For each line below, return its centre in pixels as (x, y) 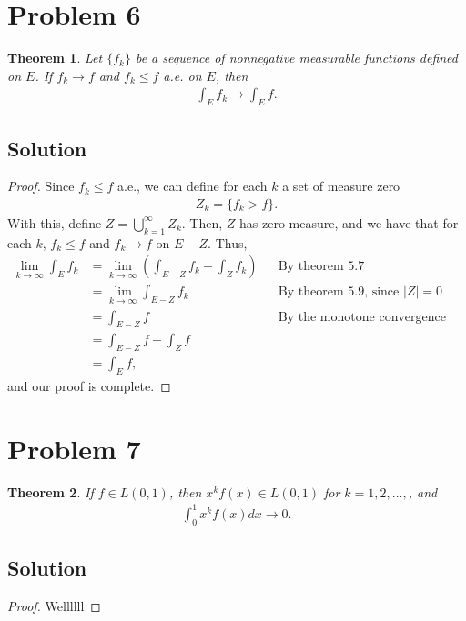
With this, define (55, 222)
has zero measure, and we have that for (349, 222)
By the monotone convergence (362, 317)
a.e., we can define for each (192, 186)
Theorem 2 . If (51, 491)
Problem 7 (74, 448)
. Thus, (228, 242)
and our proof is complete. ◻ (89, 386)
